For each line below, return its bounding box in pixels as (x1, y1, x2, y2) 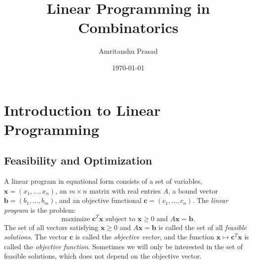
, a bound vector (168, 185, 218, 196)
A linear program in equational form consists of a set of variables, (4, 176, 202, 186)
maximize (61, 215, 90, 223)
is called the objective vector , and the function (75, 231, 215, 242)
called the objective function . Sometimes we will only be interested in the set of (4, 241, 243, 251)
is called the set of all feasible (158, 222, 247, 232)
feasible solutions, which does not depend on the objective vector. (4, 251, 202, 261)
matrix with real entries (89, 185, 161, 196)
